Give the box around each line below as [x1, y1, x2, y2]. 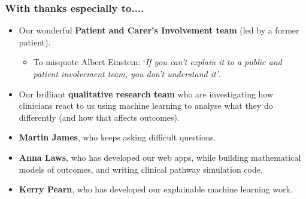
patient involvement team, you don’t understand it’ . [33, 68, 221, 79]
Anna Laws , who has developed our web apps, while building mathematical [19, 151, 301, 163]
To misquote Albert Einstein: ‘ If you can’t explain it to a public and [33, 56, 282, 68]
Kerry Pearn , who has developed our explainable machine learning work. [19, 183, 293, 195]
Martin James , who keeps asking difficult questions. [19, 131, 216, 143]
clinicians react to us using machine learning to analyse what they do [19, 99, 273, 112]
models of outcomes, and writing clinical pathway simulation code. [19, 163, 263, 175]
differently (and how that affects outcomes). [19, 111, 180, 123]
